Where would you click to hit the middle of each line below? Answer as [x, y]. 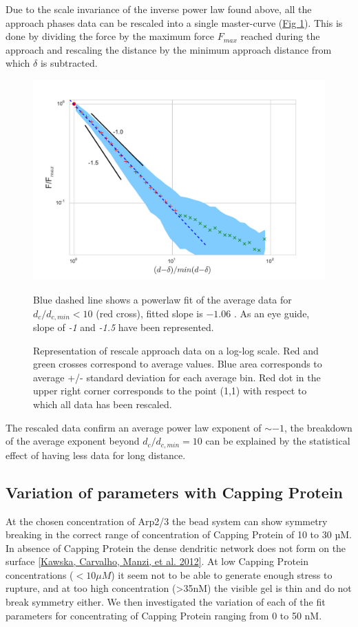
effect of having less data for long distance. [96, 455]
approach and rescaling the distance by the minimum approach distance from [169, 49]
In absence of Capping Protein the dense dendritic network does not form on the [176, 548]
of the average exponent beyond [73, 441]
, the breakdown [318, 427]
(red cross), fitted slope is [149, 313]
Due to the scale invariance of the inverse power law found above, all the [159, 9]
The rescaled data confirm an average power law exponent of [134, 427]
